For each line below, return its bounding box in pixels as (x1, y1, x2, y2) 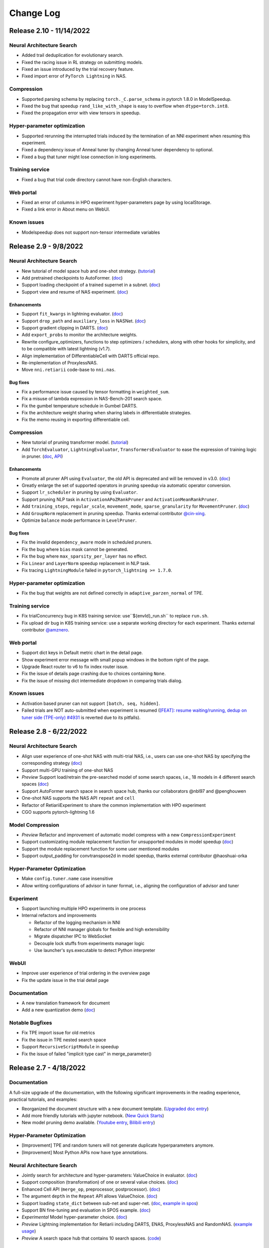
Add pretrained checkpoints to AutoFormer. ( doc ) (21, 275, 123, 281)
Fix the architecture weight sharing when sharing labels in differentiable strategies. (21, 409, 192, 415)
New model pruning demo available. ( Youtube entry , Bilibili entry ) (21, 1120, 155, 1126)
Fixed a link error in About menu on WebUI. (21, 206, 110, 212)
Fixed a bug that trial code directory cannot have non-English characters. (21, 176, 172, 182)
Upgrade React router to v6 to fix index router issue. (21, 663, 129, 669)
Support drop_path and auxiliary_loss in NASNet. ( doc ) (21, 317, 146, 324)
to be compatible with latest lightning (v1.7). (21, 346, 112, 352)
